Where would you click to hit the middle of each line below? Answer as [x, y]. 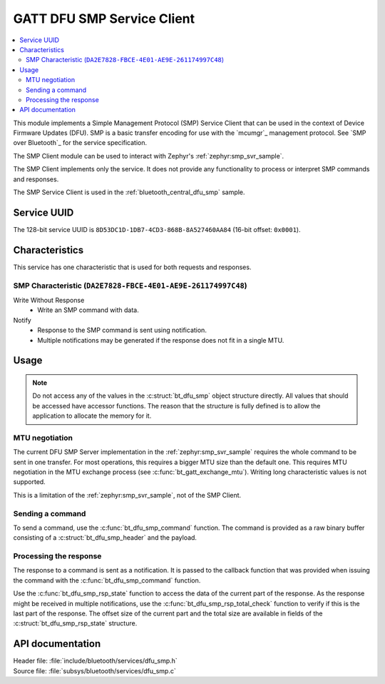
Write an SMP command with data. [88, 310]
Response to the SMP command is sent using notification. [122, 330]
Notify [22, 320]
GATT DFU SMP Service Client [104, 19]
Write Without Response [49, 300]
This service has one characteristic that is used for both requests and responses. [132, 267]
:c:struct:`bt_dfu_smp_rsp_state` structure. [75, 623]
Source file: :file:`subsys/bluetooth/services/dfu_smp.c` [94, 670]
